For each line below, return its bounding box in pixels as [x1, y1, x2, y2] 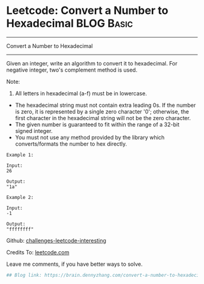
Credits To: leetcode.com [6, 248, 70, 255]
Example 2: [6, 194, 34, 200]
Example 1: [6, 152, 34, 158]
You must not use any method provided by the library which [15, 134, 165, 141]
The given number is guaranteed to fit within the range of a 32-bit [15, 121, 180, 128]
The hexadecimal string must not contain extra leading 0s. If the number [15, 101, 196, 109]
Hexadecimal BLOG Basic [6, 16, 134, 30]
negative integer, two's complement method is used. [6, 66, 138, 73]
